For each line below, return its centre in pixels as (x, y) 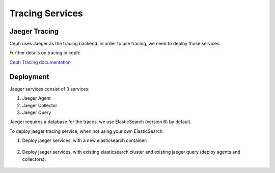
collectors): (34, 159)
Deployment (29, 77)
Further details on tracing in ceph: (45, 53)
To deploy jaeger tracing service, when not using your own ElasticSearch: (87, 131)
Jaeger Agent (36, 98)
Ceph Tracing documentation (40, 62)
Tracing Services (46, 13)
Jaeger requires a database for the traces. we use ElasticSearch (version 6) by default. (101, 122)
